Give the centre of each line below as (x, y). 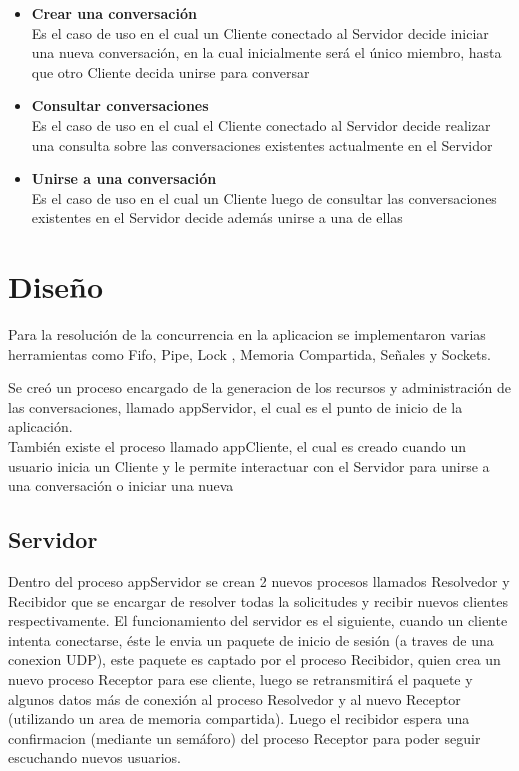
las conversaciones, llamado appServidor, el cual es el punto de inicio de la (235, 406)
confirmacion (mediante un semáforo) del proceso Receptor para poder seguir (244, 737)
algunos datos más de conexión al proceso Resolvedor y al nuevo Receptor (234, 698)
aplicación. (40, 426)
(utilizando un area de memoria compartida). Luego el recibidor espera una (239, 718)
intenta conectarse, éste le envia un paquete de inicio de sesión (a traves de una (251, 639)
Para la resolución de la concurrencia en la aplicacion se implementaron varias (247, 334)
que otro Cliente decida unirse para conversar (170, 71)
